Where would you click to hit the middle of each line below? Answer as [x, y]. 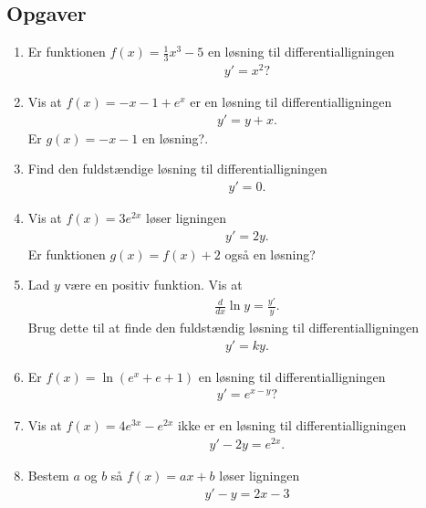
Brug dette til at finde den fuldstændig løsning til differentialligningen [223, 327]
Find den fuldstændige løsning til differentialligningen [177, 169]
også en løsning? [270, 254]
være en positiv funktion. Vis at [153, 285]
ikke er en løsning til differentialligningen [292, 425]
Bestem [48, 475]
